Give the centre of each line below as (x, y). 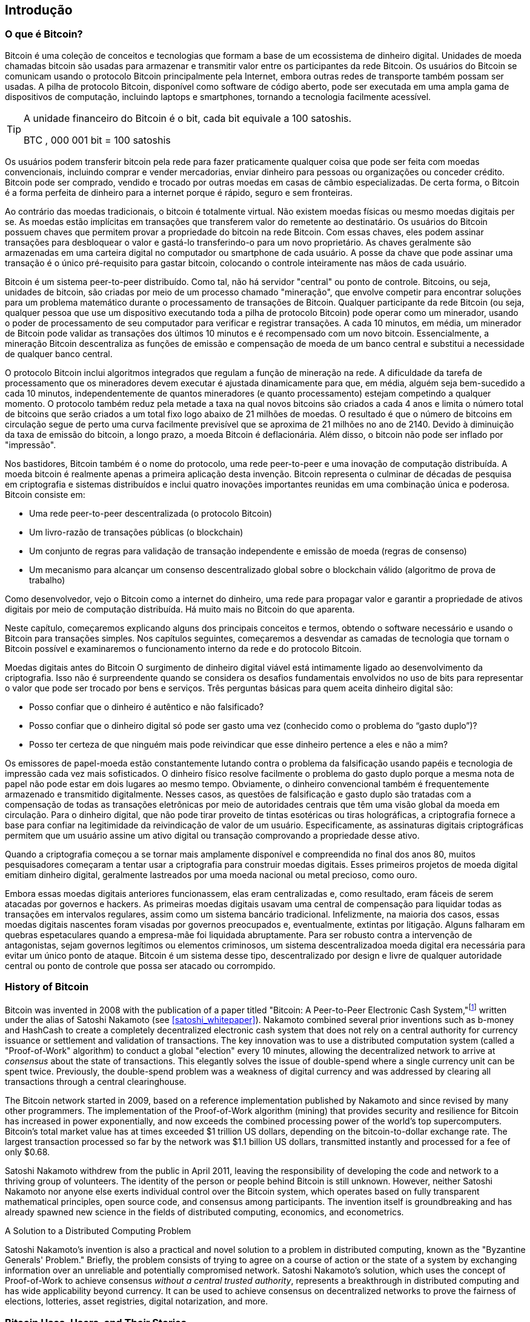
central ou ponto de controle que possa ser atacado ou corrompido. (140, 965)
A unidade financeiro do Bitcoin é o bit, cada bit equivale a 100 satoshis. (188, 118)
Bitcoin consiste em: (45, 494)
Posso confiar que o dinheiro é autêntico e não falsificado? (147, 706)
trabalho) (47, 580)
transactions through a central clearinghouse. (96, 1082)
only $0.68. (28, 1152)
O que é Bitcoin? (44, 34)
